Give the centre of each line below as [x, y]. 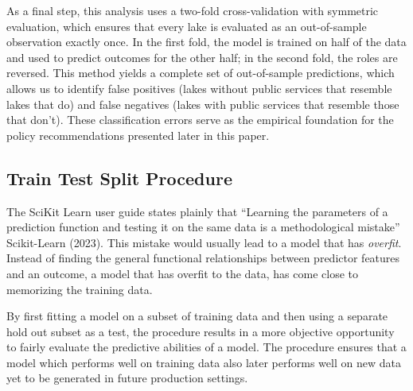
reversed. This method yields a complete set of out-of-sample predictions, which [201, 73]
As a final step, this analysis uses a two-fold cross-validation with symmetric [193, 10]
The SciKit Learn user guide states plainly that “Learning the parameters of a [197, 211]
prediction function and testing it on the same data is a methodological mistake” [203, 227]
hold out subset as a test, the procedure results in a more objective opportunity [201, 331]
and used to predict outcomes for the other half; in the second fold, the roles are [202, 57]
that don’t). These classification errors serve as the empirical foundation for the [200, 120]
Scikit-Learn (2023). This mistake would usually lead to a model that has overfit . [204, 242]
